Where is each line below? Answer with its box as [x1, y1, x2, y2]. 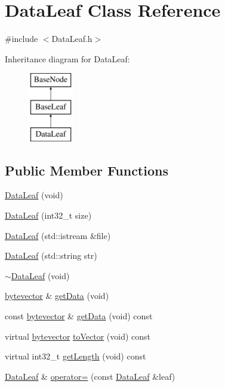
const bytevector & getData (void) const [5, 310, 153, 322]
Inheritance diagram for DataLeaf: [5, 52, 130, 65]
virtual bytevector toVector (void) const [5, 329, 151, 342]
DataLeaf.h [51, 32, 93, 45]
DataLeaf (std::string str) [5, 249, 97, 262]
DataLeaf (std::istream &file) [5, 229, 111, 241]
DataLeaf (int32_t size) [5, 209, 92, 222]
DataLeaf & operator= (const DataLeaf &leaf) [5, 370, 175, 382]
